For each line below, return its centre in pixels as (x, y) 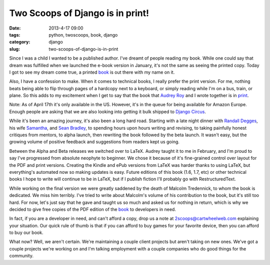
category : (20, 42)
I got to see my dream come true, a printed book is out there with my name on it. (92, 72)
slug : (14, 49)
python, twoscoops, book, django (83, 35)
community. (21, 256)
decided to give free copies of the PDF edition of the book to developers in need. (92, 209)
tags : (15, 35)
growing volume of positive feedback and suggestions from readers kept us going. (94, 142)
